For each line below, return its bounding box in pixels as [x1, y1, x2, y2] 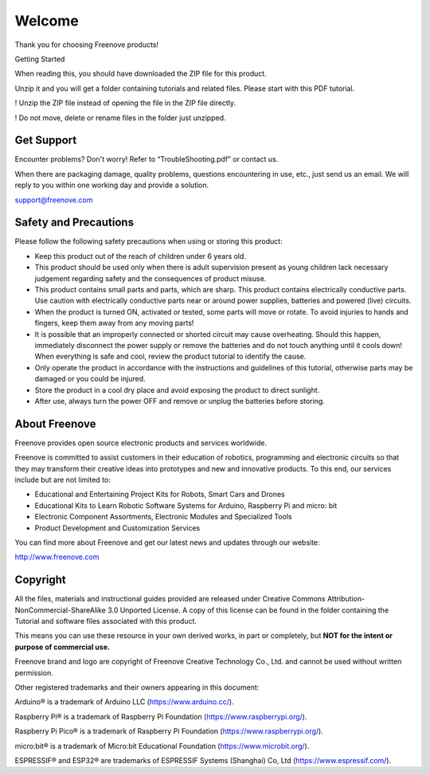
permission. [14, 667, 53, 677]
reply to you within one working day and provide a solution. [14, 180, 209, 190]
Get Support [14, 134, 77, 147]
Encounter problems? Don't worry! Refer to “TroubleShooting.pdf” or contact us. [14, 155, 279, 164]
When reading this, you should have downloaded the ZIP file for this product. [14, 68, 267, 79]
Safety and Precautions [14, 216, 135, 229]
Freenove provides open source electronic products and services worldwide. [14, 438, 267, 448]
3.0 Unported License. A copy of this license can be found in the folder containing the [107, 605, 389, 615]
